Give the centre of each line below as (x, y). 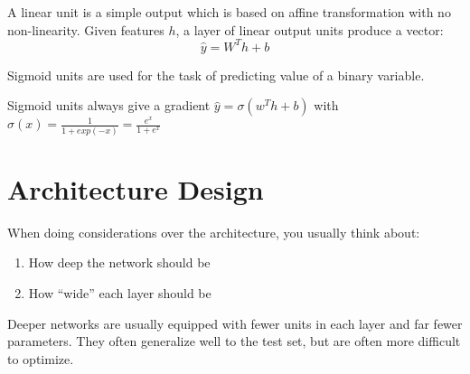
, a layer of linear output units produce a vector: (310, 29)
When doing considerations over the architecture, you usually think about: (214, 232)
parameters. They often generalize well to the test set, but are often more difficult (234, 341)
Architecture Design (136, 188)
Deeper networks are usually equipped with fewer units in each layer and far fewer (235, 323)
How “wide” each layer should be (120, 292)
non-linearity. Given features (86, 29)
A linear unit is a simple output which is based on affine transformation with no (229, 12)
